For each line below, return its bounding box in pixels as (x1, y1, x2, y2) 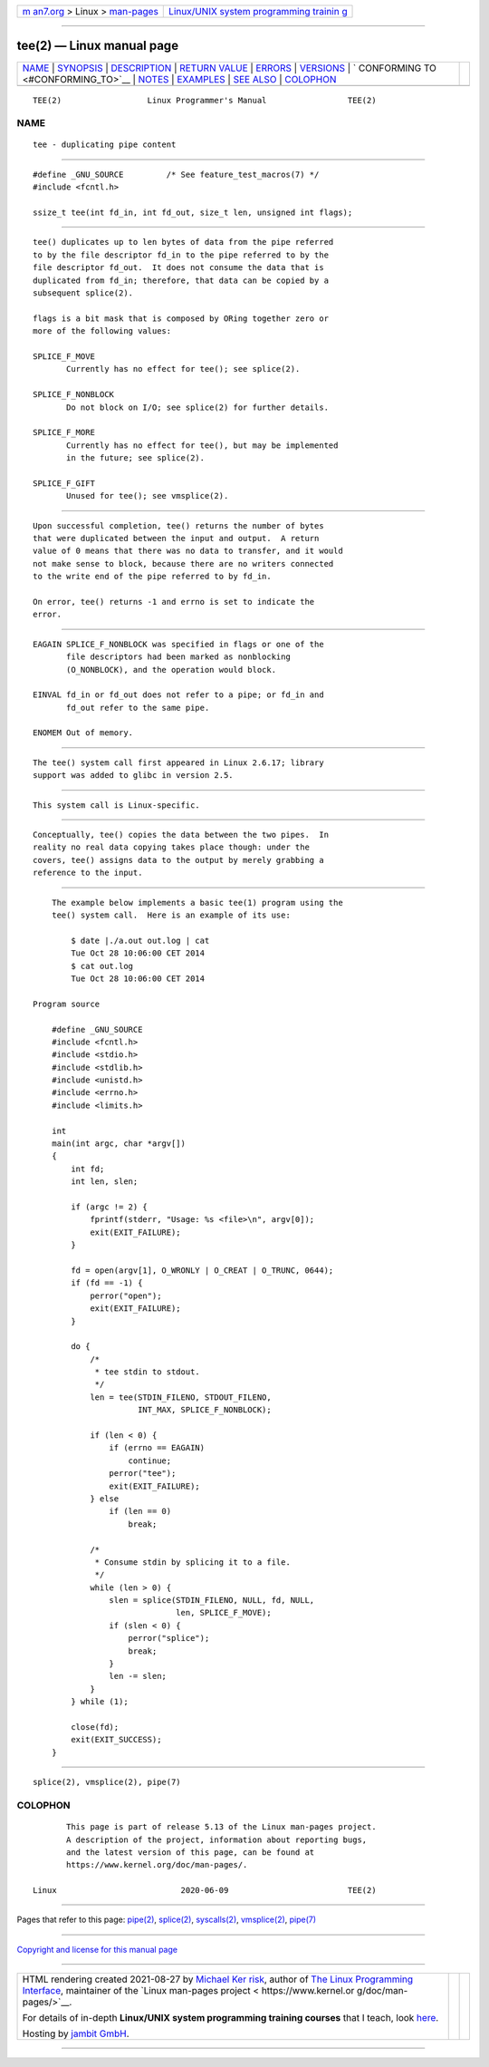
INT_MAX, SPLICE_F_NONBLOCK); (137, 1405, 272, 1415)
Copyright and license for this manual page (16, 1944, 178, 1955)
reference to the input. (33, 868, 143, 878)
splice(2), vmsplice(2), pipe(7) (33, 1777, 181, 1788)
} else (90, 1493, 120, 1504)
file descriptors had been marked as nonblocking (66, 652, 292, 662)
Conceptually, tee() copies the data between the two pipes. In (33, 830, 330, 840)
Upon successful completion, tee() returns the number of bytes (33, 520, 325, 530)
